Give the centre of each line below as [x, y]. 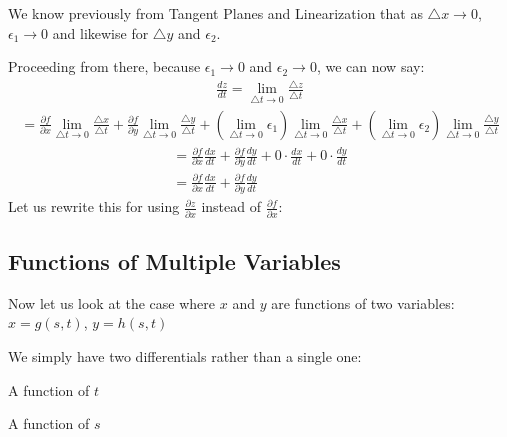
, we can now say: [370, 66]
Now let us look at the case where [112, 302]
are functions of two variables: [363, 302]
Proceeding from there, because [104, 66]
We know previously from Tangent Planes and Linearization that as [215, 13]
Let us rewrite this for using [94, 206]
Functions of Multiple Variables [174, 261]
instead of [231, 206]
